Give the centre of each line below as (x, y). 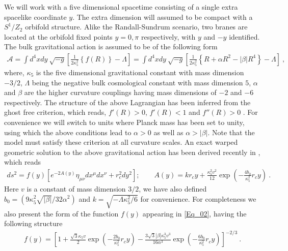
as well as (168, 132)
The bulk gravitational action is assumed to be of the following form (111, 46)
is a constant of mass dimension (76, 188)
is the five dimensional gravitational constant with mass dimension (140, 72)
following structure (33, 223)
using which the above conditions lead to (68, 132)
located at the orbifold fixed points (58, 36)
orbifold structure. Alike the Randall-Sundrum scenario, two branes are (136, 27)
